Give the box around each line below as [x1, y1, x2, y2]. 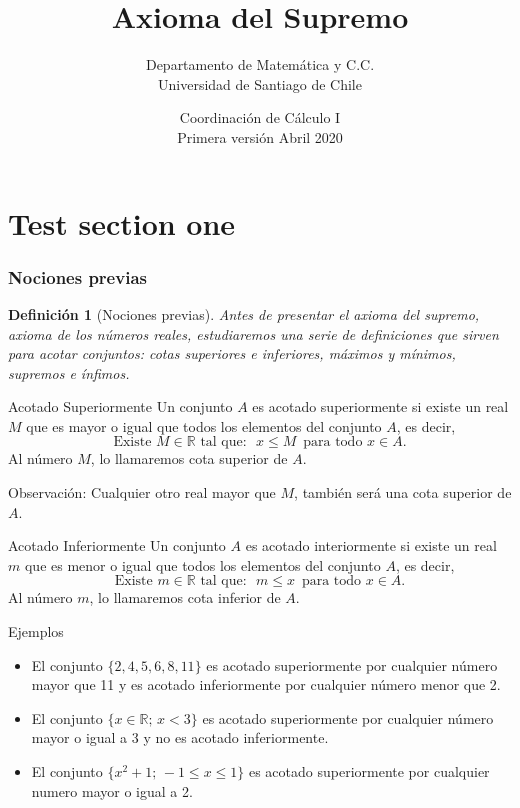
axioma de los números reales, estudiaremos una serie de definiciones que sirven [8, 323, 499, 344]
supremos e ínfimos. [8, 362, 130, 383]
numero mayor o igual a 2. [31, 780, 193, 801]
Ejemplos [8, 621, 64, 642]
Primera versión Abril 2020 [177, 126, 343, 147]
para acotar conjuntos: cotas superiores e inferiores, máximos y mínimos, [8, 343, 456, 364]
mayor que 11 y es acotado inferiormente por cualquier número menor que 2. [31, 674, 501, 695]
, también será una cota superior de [294, 482, 512, 503]
